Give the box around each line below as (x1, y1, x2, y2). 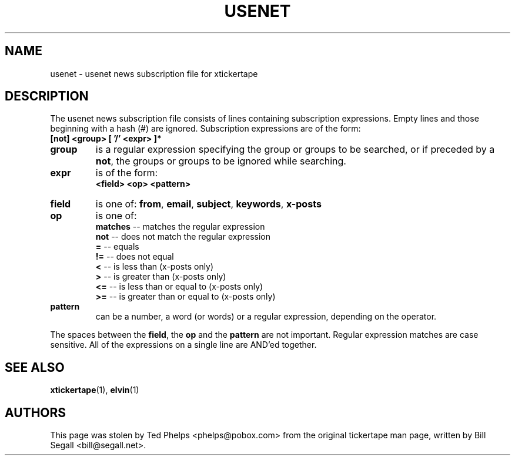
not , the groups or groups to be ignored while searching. (95, 155, 346, 167)
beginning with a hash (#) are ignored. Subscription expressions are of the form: (50, 123, 361, 134)
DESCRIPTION (5, 89, 89, 104)
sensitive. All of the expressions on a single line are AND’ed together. (50, 340, 317, 350)
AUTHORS (5, 405, 66, 420)
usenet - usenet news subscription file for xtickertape (50, 68, 258, 79)
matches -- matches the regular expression (95, 221, 265, 232)
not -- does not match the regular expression (95, 231, 270, 242)
